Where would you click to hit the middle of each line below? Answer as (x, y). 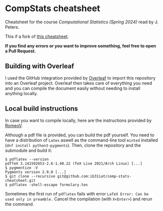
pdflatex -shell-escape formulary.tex (49, 185)
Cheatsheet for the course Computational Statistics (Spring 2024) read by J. (82, 22)
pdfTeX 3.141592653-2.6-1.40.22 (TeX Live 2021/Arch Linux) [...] (74, 163)
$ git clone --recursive (30, 176)
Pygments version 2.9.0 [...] (36, 172)
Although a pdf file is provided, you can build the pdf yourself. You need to (80, 135)
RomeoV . (14, 125)
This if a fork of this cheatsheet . (37, 36)
